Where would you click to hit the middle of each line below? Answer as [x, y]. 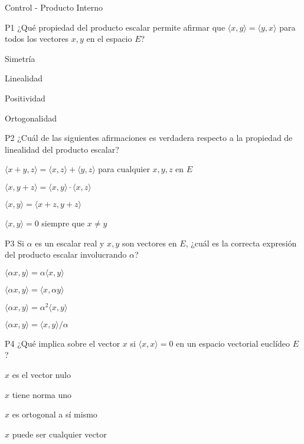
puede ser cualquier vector [59, 434]
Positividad [25, 98]
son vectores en [149, 243]
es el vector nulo [41, 374]
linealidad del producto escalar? [62, 149]
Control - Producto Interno [54, 7]
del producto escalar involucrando [66, 254]
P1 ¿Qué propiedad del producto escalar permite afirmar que [115, 27]
